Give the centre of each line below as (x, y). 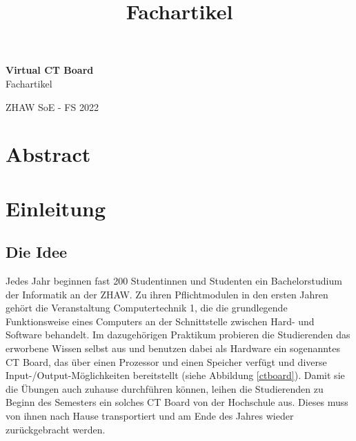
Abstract (48, 154)
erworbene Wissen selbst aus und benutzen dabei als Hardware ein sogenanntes (173, 348)
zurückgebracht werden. (56, 429)
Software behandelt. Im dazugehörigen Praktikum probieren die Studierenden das (178, 335)
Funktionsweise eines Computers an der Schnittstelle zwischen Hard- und (160, 321)
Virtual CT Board (50, 70)
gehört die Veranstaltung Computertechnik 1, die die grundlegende (147, 308)
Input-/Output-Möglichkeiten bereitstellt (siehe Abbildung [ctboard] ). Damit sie (175, 375)
